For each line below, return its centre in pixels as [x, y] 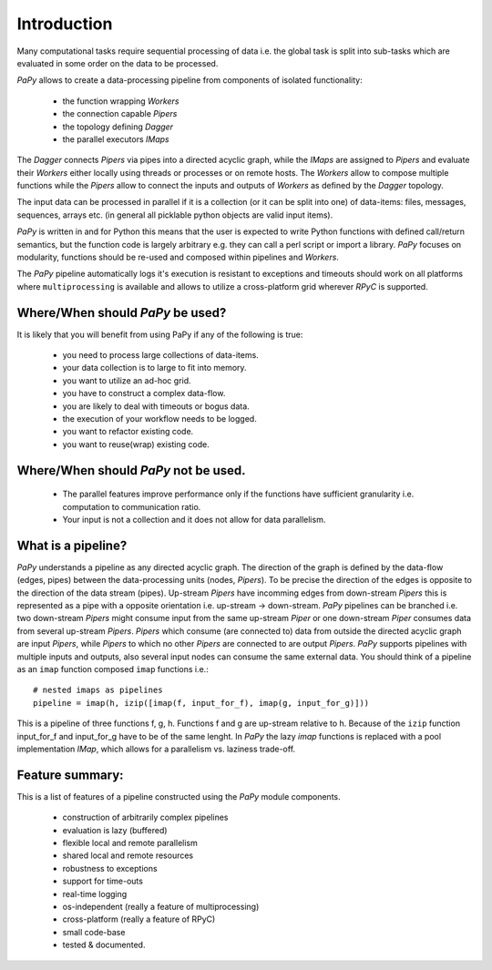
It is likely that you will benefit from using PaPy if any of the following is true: [160, 334]
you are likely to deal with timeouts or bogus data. [156, 406]
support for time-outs [102, 881]
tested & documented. [104, 945]
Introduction [65, 24]
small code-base [94, 932]
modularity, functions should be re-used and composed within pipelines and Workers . [178, 257]
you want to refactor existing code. [128, 432]
